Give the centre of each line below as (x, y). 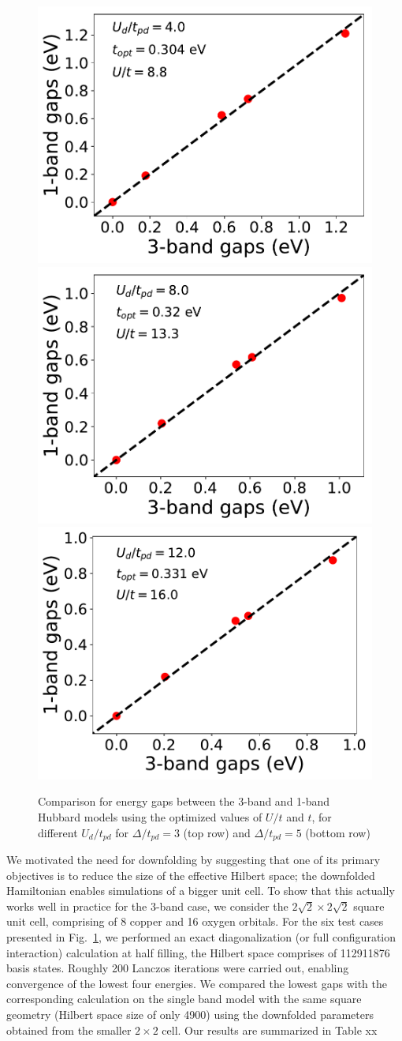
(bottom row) (338, 832)
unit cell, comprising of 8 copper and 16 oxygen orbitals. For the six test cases (195, 921)
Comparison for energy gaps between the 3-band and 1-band (184, 801)
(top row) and (217, 832)
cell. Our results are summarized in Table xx (270, 1030)
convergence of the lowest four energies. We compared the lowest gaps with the (197, 983)
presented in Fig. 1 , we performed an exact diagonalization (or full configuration (201, 936)
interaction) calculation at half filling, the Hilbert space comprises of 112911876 (198, 952)
